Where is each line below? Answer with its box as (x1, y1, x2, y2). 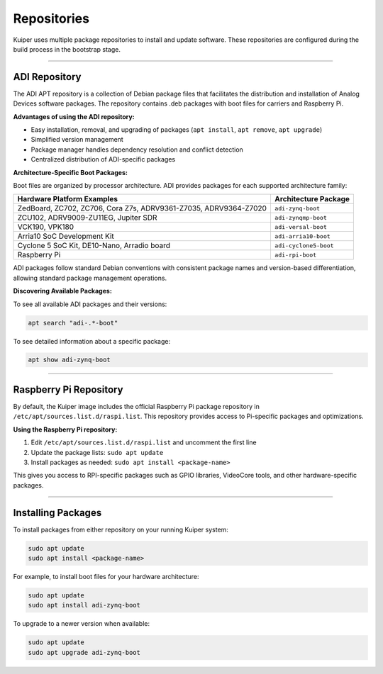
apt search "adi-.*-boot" (28, 319, 118, 327)
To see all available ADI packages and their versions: (13, 300, 167, 308)
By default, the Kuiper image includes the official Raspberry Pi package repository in (13, 402, 260, 410)
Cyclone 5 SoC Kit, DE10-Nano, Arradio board (17, 241, 170, 251)
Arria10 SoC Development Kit (17, 231, 115, 241)
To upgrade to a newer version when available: (13, 619, 150, 628)
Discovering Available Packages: (13, 287, 113, 296)
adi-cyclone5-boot (274, 242, 334, 249)
